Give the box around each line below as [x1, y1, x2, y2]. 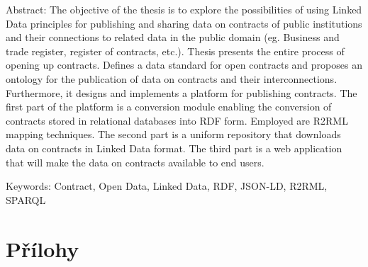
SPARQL [6, 192, 46, 207]
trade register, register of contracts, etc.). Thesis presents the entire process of [6, 43, 345, 58]
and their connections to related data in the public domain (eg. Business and [6, 30, 340, 45]
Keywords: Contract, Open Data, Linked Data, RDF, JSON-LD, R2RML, [6, 178, 328, 193]
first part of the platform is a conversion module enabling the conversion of [6, 99, 332, 114]
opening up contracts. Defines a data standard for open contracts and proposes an [6, 57, 362, 72]
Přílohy [6, 234, 79, 263]
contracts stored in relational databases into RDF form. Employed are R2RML [6, 113, 348, 127]
